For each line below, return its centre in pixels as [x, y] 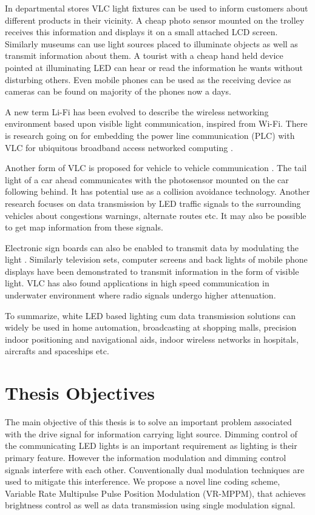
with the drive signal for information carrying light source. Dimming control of [151, 433]
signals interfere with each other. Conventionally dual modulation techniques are [155, 469]
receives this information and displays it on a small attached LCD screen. [141, 32]
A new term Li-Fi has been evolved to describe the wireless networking [137, 111]
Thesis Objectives [80, 393]
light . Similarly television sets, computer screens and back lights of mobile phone [156, 259]
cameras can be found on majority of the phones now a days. [118, 91]
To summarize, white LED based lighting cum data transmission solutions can [151, 315]
